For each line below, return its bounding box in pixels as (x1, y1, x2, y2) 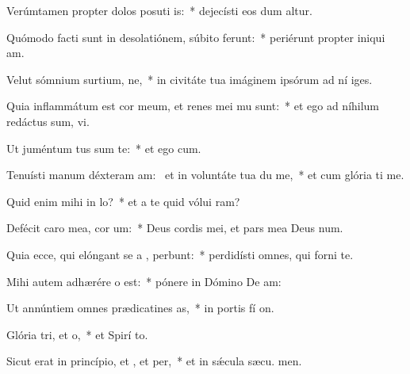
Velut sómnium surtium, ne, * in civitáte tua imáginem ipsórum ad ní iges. (6, 71, 373, 87)
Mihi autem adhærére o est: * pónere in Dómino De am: (6, 273, 282, 289)
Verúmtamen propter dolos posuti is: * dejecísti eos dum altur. (6, 2, 312, 18)
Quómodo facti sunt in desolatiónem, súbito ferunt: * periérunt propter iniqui (6, 29, 385, 45)
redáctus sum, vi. (6, 113, 90, 129)
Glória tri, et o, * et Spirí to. (6, 326, 148, 342)
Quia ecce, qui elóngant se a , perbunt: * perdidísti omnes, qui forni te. (6, 246, 354, 262)
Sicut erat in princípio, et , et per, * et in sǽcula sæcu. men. (6, 353, 302, 369)
